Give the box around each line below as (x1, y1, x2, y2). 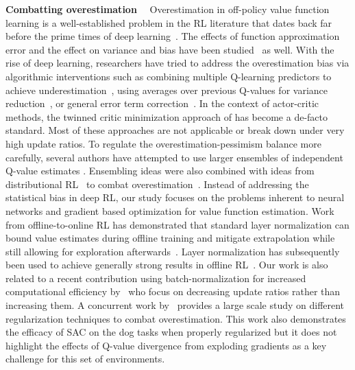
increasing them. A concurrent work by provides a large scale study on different (5, 298, 345, 312)
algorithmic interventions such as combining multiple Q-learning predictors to (5, 69, 332, 83)
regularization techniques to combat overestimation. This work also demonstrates (5, 311, 346, 325)
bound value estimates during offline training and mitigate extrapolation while (5, 231, 335, 245)
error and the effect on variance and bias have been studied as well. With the (5, 42, 334, 56)
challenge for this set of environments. (5, 351, 165, 366)
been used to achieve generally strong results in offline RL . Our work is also (5, 257, 328, 272)
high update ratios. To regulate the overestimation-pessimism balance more (5, 136, 321, 150)
